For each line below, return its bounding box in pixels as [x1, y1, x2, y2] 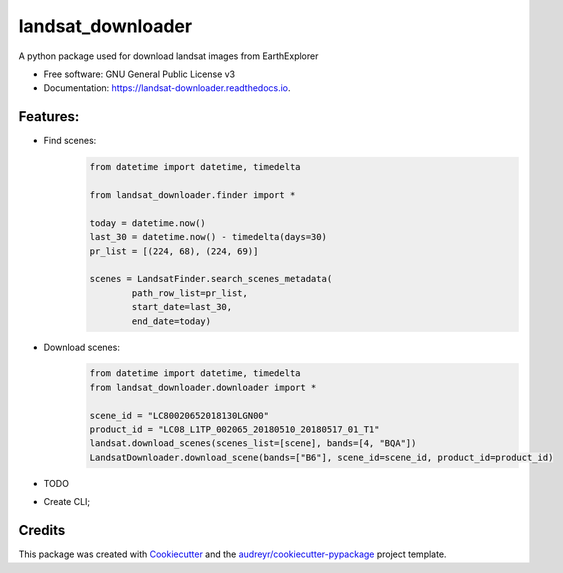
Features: [18, 108, 80, 125]
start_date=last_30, [131, 301, 233, 313]
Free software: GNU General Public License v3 [43, 68, 236, 80]
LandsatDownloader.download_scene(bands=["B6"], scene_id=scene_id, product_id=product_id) [89, 451, 554, 463]
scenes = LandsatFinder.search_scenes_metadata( [89, 273, 333, 285]
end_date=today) [131, 315, 212, 327]
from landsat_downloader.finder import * [89, 190, 296, 200]
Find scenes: [43, 135, 97, 147]
